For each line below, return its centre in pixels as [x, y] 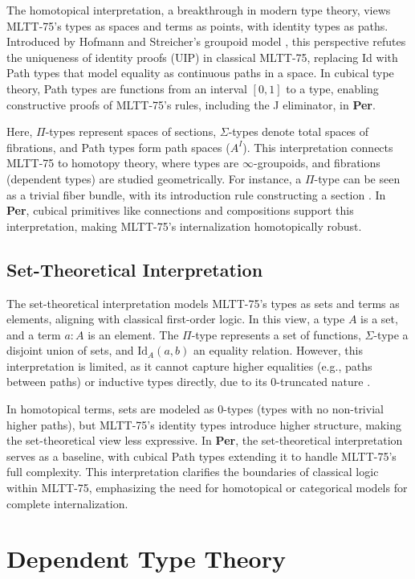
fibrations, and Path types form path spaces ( [118, 147]
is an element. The [133, 334]
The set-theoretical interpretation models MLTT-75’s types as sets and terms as [203, 303]
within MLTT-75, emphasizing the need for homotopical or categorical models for [207, 488]
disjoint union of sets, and [70, 350]
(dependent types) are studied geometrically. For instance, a [154, 178]
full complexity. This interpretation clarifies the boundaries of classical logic [193, 472]
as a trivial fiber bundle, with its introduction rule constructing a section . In [196, 194]
